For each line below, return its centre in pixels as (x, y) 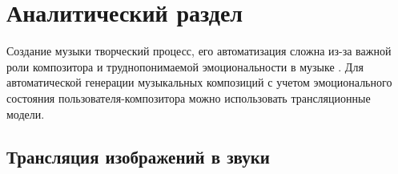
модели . (26, 113)
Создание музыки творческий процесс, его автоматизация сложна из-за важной (199, 51)
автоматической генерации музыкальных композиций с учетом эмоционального (199, 82)
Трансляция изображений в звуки (138, 157)
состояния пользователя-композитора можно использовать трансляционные (189, 97)
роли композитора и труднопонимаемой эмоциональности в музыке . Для (185, 66)
